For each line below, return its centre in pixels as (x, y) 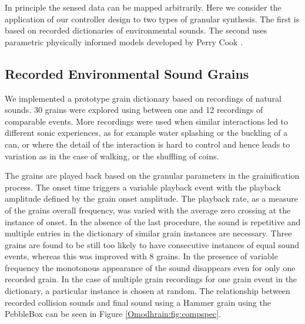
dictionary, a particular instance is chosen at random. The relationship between (148, 291)
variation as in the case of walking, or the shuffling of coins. (112, 156)
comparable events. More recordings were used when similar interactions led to (147, 121)
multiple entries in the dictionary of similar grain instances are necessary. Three (148, 233)
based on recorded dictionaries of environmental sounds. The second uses (136, 30)
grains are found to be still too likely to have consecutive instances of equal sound (152, 244)
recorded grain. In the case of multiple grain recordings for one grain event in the (151, 279)
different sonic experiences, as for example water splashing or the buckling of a (146, 133)
